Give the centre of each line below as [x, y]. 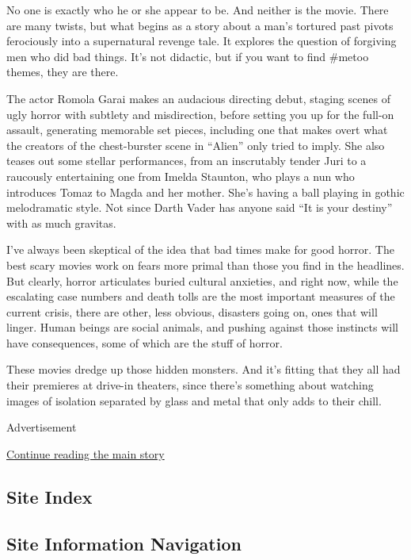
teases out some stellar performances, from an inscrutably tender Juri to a [186, 161]
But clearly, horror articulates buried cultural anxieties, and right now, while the [202, 280]
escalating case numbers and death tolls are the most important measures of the [201, 296]
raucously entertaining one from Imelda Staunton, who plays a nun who [181, 176]
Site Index [49, 496]
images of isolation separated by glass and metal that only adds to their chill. [194, 400]
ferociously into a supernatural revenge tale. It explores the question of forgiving [202, 41]
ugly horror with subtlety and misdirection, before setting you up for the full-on [200, 114]
